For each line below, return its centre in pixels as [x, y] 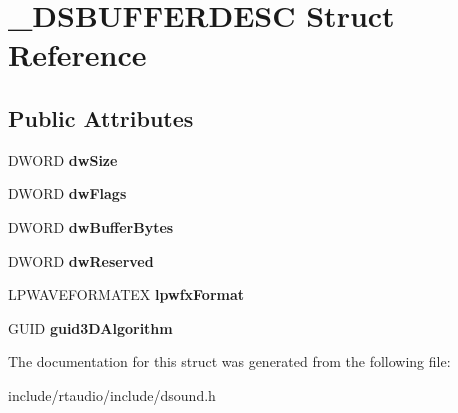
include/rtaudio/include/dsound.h [112, 394]
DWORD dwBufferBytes [91, 226]
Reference [77, 54]
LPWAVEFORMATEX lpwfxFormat [126, 294]
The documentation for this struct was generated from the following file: [229, 361]
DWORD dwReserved [81, 260]
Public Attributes [101, 117]
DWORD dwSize [63, 159]
